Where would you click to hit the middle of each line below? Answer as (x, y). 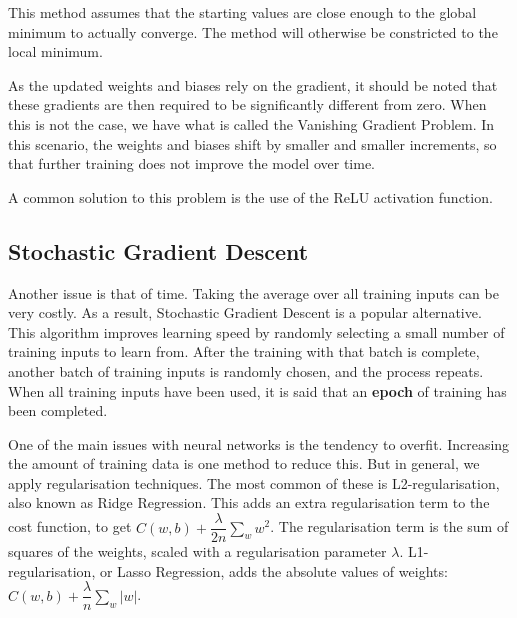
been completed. (58, 410)
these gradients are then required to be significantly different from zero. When (247, 104)
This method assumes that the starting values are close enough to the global (242, 12)
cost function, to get (70, 526)
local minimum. (55, 51)
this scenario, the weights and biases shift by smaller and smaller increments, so (252, 143)
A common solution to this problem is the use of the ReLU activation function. (250, 196)
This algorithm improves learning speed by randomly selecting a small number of (256, 331)
